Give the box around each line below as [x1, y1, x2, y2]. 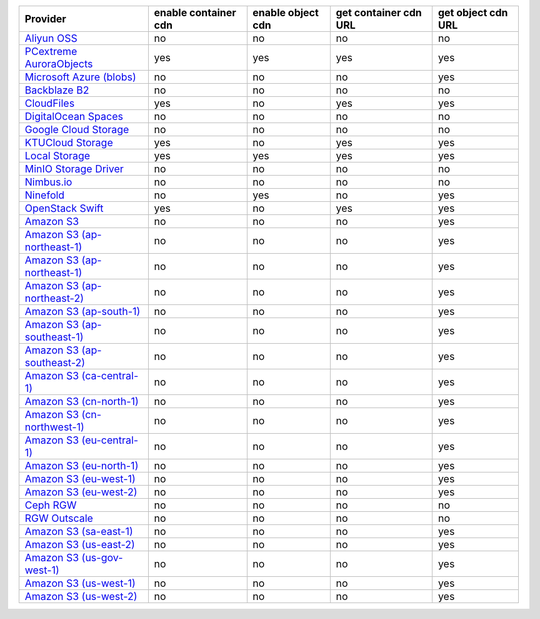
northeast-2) [24, 291, 84, 305]
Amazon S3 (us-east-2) [24, 538, 135, 551]
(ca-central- [81, 369, 139, 382]
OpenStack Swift [24, 201, 104, 215]
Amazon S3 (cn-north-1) [24, 395, 139, 408]
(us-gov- [81, 551, 124, 564]
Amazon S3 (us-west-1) [24, 576, 136, 590]
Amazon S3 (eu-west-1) [24, 472, 136, 485]
